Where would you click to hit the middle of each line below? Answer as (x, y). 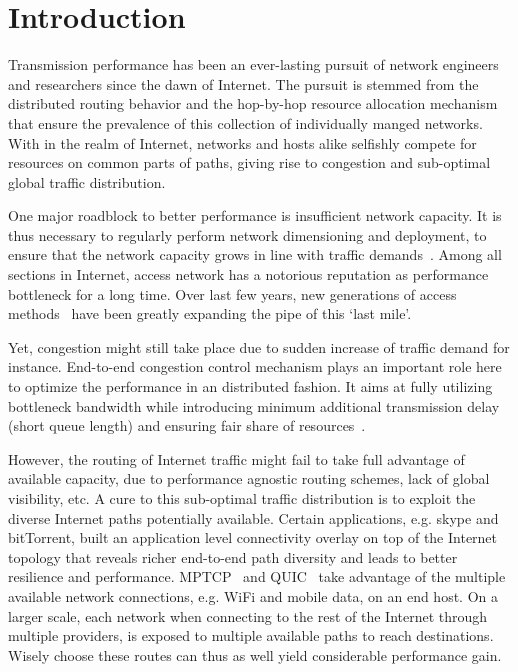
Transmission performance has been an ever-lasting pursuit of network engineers (253, 64)
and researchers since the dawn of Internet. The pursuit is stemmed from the (243, 83)
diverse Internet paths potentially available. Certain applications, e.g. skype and (253, 517)
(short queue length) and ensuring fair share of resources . (187, 425)
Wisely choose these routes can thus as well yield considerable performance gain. (255, 654)
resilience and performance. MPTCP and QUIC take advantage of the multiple (257, 576)
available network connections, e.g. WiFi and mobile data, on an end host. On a (253, 595)
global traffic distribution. (87, 181)
